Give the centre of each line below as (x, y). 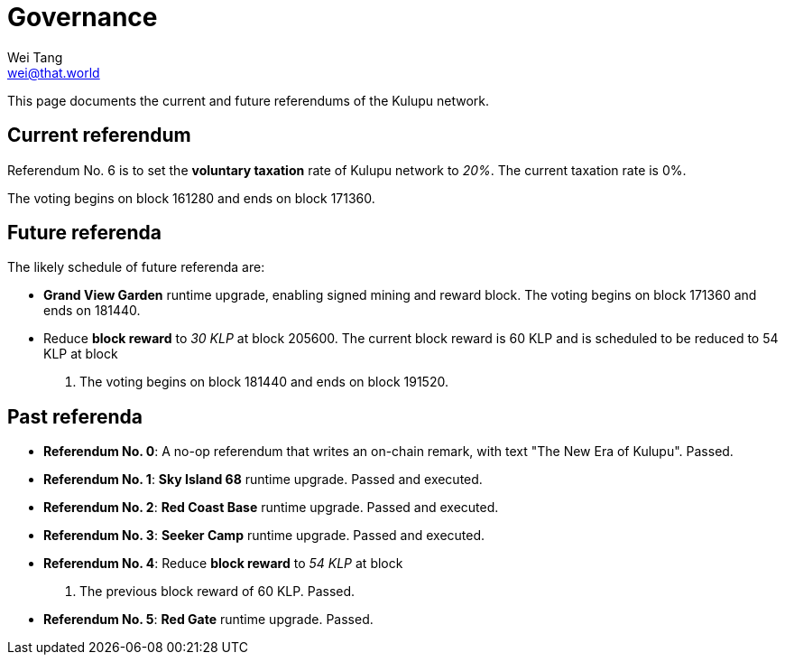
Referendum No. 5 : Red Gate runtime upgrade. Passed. (208, 620)
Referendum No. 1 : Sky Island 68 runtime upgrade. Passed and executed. (263, 480)
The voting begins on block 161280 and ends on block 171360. (191, 198)
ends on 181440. (92, 311)
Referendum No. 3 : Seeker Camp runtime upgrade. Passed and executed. (264, 536)
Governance (83, 17)
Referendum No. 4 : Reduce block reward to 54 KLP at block (223, 564)
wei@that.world (54, 72)
